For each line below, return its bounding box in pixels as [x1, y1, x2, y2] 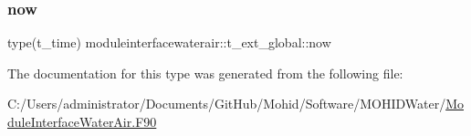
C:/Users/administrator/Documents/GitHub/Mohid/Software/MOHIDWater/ [7, 94, 446, 113]
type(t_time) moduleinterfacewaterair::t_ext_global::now [7, 33, 331, 52]
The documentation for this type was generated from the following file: [7, 63, 403, 82]
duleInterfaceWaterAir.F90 [7, 112, 157, 131]
